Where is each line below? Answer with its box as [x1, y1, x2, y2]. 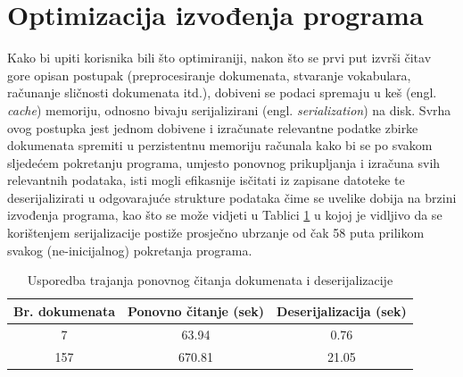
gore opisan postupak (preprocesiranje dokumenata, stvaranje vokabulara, [7, 65, 411, 84]
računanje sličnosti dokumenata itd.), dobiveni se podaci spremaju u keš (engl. [7, 83, 437, 102]
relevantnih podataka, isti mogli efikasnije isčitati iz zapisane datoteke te [7, 171, 405, 189]
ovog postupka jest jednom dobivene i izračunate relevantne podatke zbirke [7, 118, 418, 137]
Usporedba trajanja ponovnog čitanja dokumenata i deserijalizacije [27, 271, 393, 289]
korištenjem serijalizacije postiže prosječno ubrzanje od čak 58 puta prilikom [7, 223, 425, 242]
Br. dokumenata [13, 301, 116, 320]
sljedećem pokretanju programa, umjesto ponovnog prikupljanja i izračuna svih [7, 153, 441, 172]
